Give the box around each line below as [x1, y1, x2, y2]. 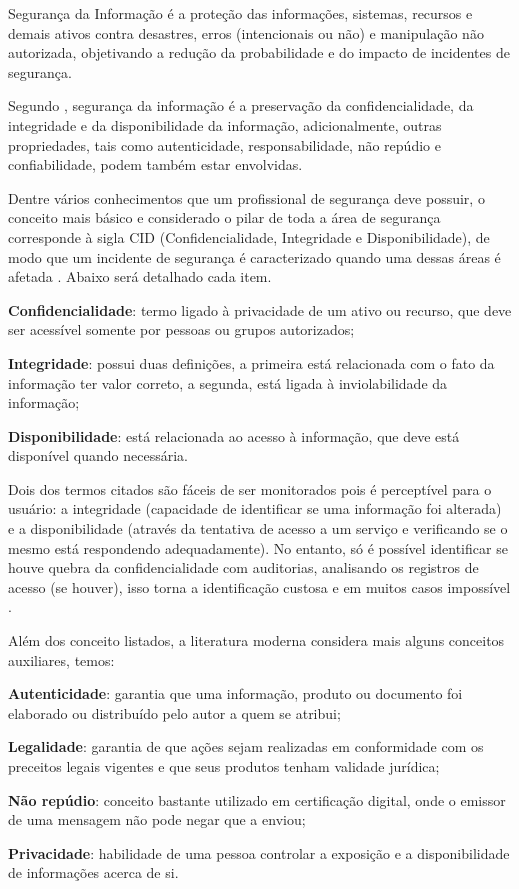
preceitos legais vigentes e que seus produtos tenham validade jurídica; [8, 756, 440, 776]
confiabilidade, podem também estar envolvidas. [8, 154, 303, 175]
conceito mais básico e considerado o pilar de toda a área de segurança [8, 207, 441, 228]
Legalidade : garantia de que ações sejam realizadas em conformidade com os [8, 736, 484, 757]
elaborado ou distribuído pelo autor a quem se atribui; [8, 702, 341, 723]
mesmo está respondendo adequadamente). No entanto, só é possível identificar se [8, 537, 508, 558]
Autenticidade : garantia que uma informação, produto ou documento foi [8, 683, 463, 704]
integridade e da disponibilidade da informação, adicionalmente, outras [8, 114, 442, 135]
